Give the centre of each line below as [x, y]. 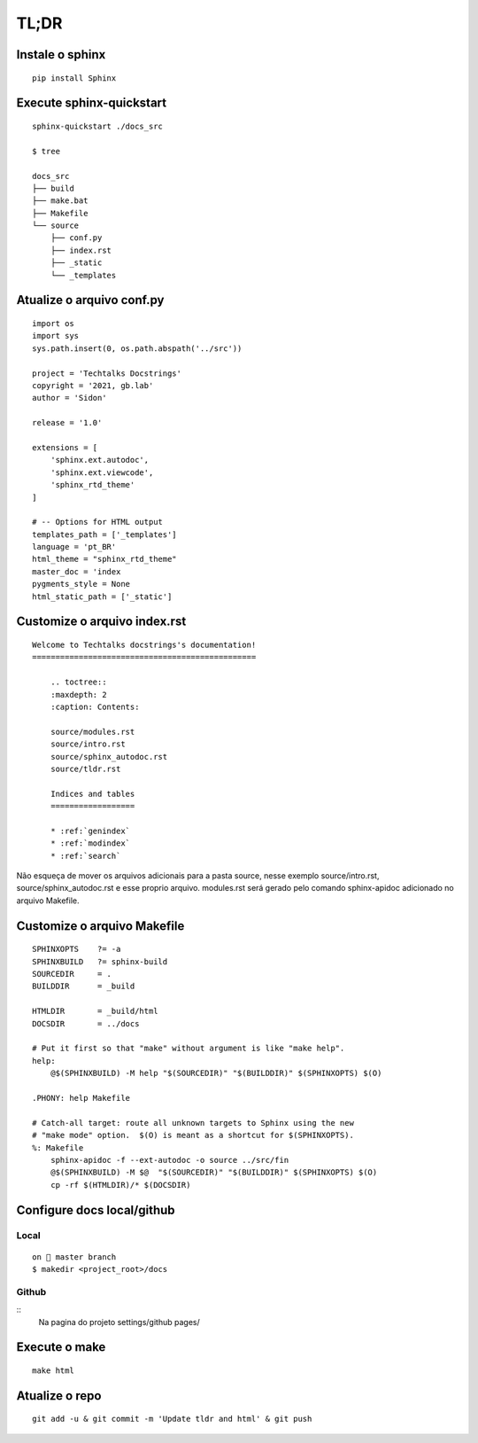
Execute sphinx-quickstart [92, 103]
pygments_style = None [81, 584]
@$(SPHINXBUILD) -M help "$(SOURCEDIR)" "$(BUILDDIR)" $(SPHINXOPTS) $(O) [216, 1073]
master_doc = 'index [77, 571]
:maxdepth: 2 [78, 694]
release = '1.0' [67, 423]
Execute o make [61, 1347]
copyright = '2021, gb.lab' [93, 386]
